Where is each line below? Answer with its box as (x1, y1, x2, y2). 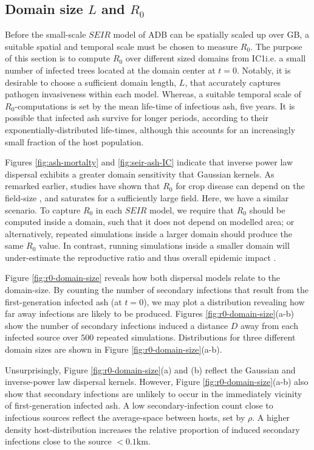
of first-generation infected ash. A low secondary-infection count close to (5, 399, 273, 412)
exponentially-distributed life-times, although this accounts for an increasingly (5, 123, 296, 136)
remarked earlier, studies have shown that (5, 179, 160, 192)
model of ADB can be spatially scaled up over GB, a (113, 28, 309, 41)
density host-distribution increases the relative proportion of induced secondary (5, 423, 300, 435)
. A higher (252, 411, 290, 424)
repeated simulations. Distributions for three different (97, 331, 296, 344)
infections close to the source (5, 435, 112, 448)
